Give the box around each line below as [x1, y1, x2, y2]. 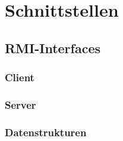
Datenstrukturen [5, 124, 87, 139]
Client [5, 70, 34, 85]
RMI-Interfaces [5, 38, 101, 57]
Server [5, 97, 36, 112]
